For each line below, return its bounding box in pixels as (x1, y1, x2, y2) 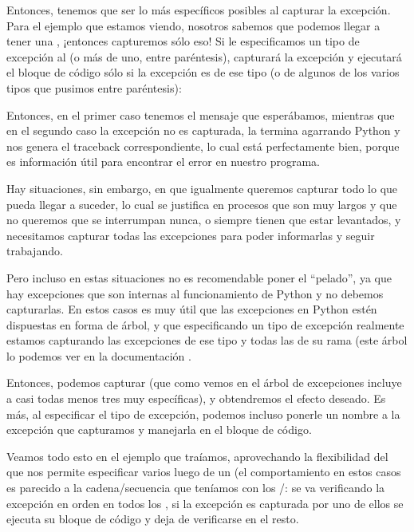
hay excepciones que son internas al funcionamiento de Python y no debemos (6, 285, 384, 301)
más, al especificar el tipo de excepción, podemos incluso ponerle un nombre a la (6, 405, 400, 422)
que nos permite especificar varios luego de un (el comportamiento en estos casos (6, 463, 401, 480)
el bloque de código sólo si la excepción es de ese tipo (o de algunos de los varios (6, 64, 400, 81)
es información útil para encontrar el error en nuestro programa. (6, 153, 320, 170)
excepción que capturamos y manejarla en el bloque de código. (6, 421, 312, 438)
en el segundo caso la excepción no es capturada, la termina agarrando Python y (6, 122, 400, 139)
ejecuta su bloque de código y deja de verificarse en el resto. (6, 510, 299, 527)
